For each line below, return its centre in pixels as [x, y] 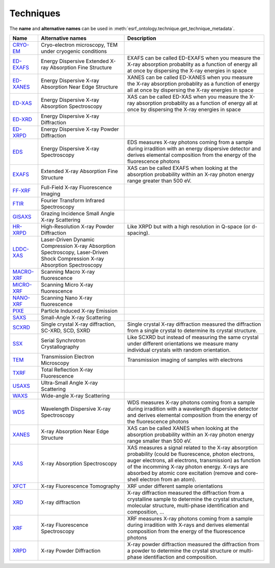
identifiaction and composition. [180, 557]
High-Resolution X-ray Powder [77, 226]
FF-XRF [22, 190]
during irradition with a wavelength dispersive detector [193, 409]
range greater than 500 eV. [159, 181]
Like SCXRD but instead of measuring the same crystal [193, 337]
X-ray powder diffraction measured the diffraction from [193, 544]
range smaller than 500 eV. [159, 441]
